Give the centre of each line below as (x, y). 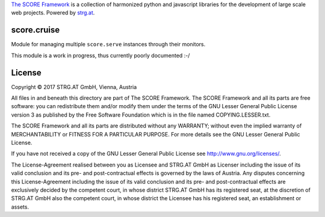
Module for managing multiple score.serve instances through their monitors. (108, 44)
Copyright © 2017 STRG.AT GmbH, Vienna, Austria (74, 87)
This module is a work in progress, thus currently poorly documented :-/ (101, 55)
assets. (20, 207)
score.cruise (36, 30)
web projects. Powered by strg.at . (53, 13)
